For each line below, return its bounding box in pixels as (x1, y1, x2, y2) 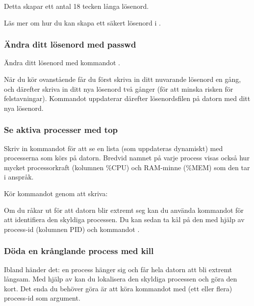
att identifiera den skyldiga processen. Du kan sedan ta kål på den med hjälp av (4, 214, 245, 225)
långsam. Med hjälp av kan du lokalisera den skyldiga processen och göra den (4, 274, 237, 284)
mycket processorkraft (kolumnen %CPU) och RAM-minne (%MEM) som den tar (4, 162, 250, 172)
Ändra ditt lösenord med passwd (4, 38, 136, 51)
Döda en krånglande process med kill (4, 245, 154, 257)
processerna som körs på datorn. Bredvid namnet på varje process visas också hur (4, 153, 250, 163)
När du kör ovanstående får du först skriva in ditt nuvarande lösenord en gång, (4, 74, 241, 84)
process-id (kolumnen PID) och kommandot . (4, 224, 140, 234)
